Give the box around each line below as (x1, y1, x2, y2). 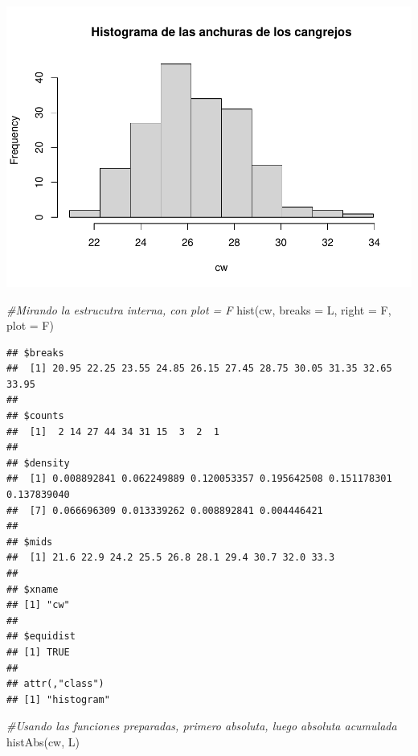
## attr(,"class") (6, 678, 104, 690)
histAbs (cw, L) (6, 733, 80, 750)
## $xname (6, 583, 59, 595)
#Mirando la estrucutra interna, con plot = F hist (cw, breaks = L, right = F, (6, 301, 391, 318)
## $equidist (6, 631, 76, 643)
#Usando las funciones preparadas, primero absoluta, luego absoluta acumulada (6, 717, 397, 734)
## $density (6, 457, 70, 469)
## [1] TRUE (6, 646, 70, 658)
